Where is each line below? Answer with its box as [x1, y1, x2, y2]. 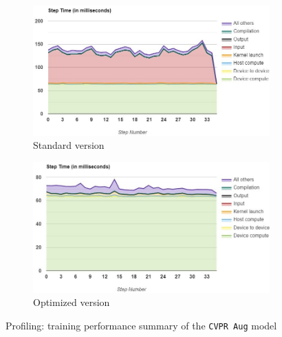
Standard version [33, 138, 105, 152]
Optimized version [33, 295, 110, 309]
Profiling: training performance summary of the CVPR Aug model [6, 318, 277, 332]
